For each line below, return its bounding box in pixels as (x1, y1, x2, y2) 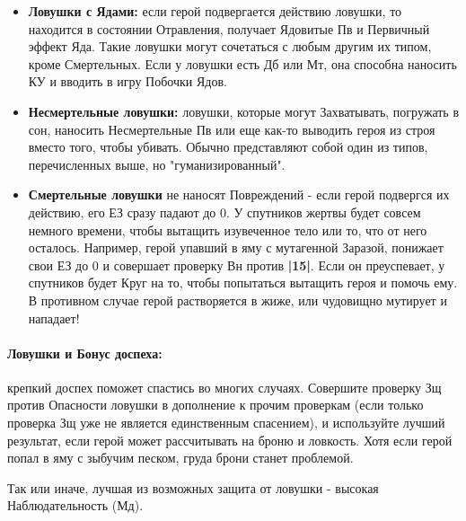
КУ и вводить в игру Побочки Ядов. (28, 72, 227, 91)
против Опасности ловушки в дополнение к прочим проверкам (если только (7, 395, 424, 414)
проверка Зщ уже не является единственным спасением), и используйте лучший (7, 413, 445, 432)
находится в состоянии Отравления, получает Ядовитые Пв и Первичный (28, 19, 430, 38)
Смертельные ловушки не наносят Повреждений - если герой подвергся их (28, 185, 450, 204)
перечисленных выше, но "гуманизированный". (28, 155, 286, 173)
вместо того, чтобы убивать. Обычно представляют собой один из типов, (28, 137, 428, 156)
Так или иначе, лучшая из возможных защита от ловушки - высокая (7, 478, 379, 497)
